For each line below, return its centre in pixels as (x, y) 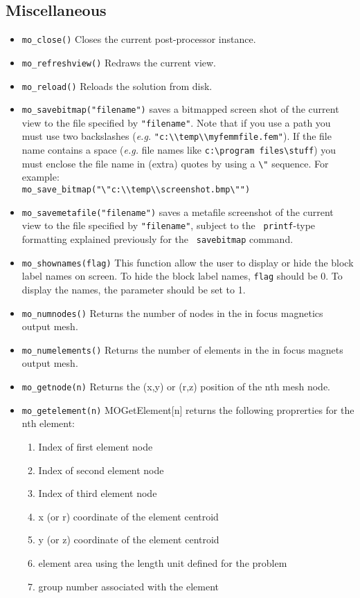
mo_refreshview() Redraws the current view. (119, 62)
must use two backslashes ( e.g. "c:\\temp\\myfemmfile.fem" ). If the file (177, 136)
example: (40, 177)
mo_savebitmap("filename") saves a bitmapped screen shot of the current (180, 109)
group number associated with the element (128, 586)
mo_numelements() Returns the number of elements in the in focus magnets (182, 349)
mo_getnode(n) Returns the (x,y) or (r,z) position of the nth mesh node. (176, 387)
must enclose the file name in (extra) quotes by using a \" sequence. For (175, 163)
